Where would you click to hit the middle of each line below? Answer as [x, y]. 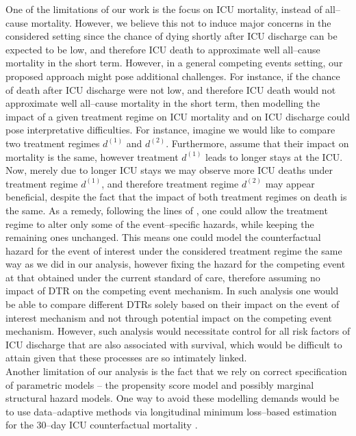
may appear [290, 183]
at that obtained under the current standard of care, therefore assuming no [163, 277]
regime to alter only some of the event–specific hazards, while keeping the [160, 223]
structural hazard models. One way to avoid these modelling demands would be [173, 398]
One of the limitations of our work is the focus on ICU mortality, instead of [164, 9]
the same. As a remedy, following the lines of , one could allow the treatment [167, 210]
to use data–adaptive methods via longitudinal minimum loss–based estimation [171, 411]
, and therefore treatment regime [170, 183]
